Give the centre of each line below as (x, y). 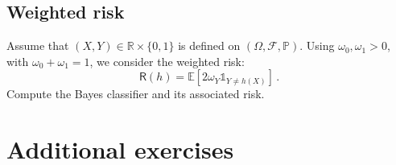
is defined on (209, 45)
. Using (317, 45)
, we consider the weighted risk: (167, 61)
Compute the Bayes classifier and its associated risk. (136, 94)
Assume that (38, 45)
